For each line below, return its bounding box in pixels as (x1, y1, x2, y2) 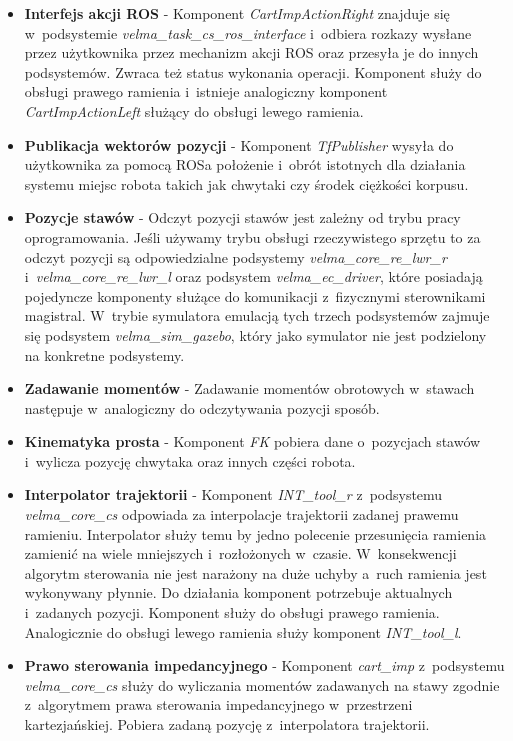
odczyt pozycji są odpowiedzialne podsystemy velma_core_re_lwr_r (24, 246, 447, 267)
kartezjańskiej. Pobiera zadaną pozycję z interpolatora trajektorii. (24, 714, 430, 734)
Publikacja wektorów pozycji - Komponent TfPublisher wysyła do (24, 134, 454, 155)
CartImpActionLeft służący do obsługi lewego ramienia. (24, 100, 364, 121)
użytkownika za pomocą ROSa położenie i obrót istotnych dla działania (24, 154, 466, 175)
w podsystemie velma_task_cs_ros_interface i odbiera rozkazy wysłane (24, 22, 472, 43)
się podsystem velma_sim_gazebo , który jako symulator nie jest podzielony (24, 324, 487, 345)
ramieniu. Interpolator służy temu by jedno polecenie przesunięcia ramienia (24, 523, 487, 544)
